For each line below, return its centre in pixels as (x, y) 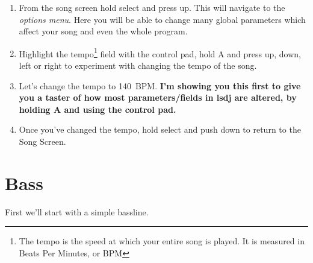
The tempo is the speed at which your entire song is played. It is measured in (162, 241)
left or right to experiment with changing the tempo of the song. (138, 65)
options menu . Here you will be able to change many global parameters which (162, 19)
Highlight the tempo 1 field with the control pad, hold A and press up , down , (160, 52)
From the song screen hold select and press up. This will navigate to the (152, 7)
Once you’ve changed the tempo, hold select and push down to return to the (160, 129)
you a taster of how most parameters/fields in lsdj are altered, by (158, 97)
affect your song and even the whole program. (103, 31)
